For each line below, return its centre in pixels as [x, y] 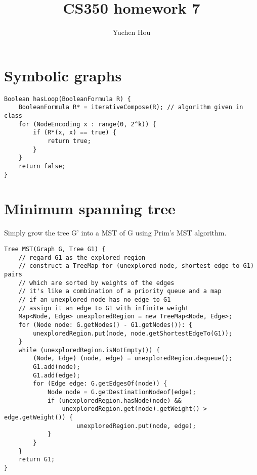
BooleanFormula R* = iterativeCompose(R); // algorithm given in [131, 107]
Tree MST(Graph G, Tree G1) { [55, 249]
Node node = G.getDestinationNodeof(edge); [122, 392]
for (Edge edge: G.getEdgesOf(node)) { [100, 384]
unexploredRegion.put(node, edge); [136, 426]
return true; [69, 141]
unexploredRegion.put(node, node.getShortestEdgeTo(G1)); [133, 333]
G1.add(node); [57, 367]
